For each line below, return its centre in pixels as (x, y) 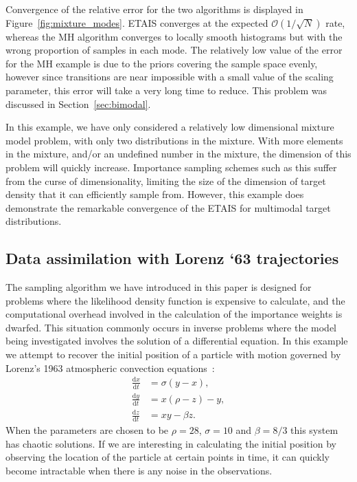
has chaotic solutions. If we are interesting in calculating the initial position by (171, 443)
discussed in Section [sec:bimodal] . (78, 103)
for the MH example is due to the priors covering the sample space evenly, (162, 63)
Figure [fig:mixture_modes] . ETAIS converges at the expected (137, 22)
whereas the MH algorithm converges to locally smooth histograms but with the (174, 36)
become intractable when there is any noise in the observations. (139, 470)
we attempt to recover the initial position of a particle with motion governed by (173, 354)
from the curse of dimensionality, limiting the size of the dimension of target (166, 180)
